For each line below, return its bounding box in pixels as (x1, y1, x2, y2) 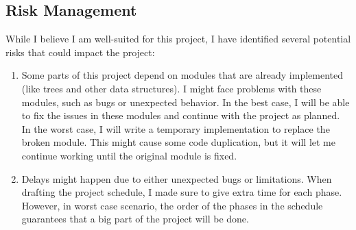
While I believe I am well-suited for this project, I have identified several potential (5, 31, 351, 46)
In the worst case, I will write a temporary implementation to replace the (21, 121, 330, 136)
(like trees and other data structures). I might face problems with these (21, 81, 322, 95)
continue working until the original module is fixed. (21, 148, 237, 162)
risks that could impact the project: (5, 44, 155, 59)
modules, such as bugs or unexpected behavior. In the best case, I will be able (21, 94, 350, 109)
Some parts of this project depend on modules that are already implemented (21, 68, 344, 82)
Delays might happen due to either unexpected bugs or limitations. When (21, 171, 332, 186)
